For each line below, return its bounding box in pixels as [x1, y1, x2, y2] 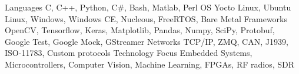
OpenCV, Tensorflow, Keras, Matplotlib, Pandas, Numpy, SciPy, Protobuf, [5, 24, 275, 36]
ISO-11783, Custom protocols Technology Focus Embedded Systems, [5, 47, 253, 59]
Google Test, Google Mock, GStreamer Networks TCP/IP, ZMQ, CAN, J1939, [5, 35, 288, 47]
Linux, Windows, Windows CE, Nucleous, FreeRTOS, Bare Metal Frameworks [5, 12, 287, 24]
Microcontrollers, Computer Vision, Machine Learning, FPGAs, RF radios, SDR [5, 58, 295, 70]
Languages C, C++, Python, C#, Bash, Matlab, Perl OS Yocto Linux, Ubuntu [5, 1, 291, 13]
